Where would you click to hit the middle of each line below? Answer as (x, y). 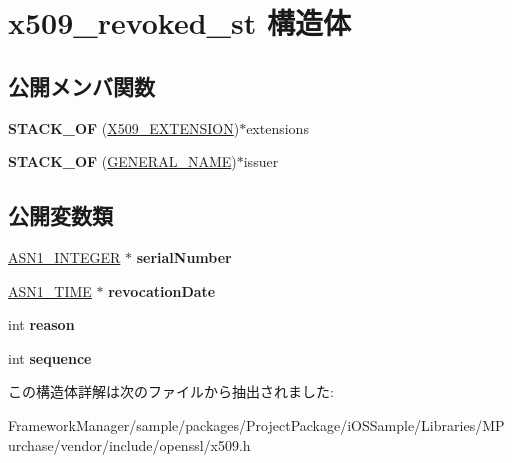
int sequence (50, 357)
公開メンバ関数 (81, 85)
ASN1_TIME (50, 290)
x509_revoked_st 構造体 (179, 22)
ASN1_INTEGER (64, 256)
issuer (261, 161)
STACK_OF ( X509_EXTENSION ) (124, 127)
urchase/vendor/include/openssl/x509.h (129, 444)
